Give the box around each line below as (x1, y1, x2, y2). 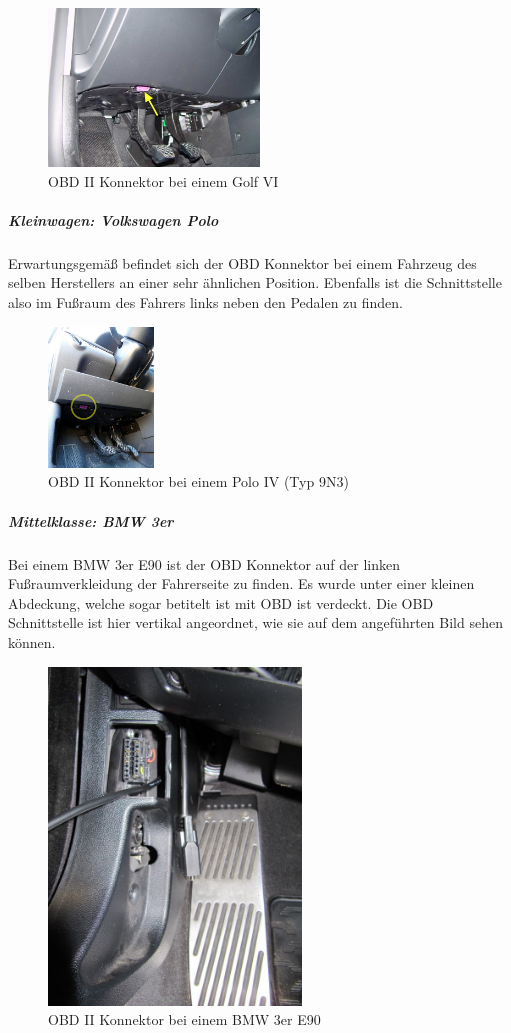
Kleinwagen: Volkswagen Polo (8, 209, 219, 230)
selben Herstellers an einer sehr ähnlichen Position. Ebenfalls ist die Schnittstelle (8, 272, 502, 293)
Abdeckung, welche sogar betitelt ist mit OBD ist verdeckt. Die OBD (8, 592, 434, 613)
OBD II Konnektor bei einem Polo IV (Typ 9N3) (48, 471, 349, 492)
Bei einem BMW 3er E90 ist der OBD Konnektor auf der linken (8, 553, 401, 574)
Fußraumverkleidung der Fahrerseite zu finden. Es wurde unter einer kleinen (8, 573, 475, 594)
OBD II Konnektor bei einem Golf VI (48, 170, 279, 191)
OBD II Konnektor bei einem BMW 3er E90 (48, 1009, 321, 1030)
